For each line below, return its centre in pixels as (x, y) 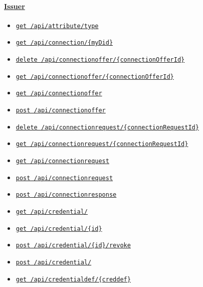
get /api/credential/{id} (59, 229)
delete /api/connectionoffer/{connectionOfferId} (100, 60)
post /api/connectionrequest (64, 178)
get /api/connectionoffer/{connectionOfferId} (95, 77)
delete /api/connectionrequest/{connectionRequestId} (107, 127)
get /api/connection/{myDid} (64, 43)
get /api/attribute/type (57, 26)
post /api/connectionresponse (66, 195)
